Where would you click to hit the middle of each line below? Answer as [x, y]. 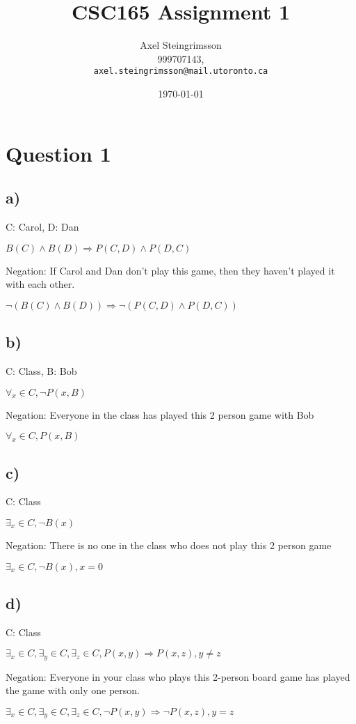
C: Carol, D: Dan [42, 226]
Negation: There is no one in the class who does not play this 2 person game [169, 545]
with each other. [40, 284]
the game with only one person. [73, 690]
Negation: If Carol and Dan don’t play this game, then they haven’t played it [170, 270]
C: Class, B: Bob [41, 370]
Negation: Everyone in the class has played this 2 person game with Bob [160, 414]
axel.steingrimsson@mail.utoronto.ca [181, 71]
